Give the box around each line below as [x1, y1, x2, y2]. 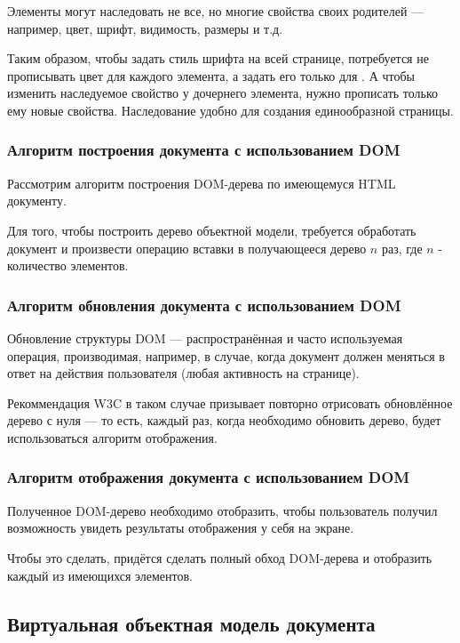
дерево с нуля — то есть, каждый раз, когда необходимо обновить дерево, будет [7, 411, 441, 430]
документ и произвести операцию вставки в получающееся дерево [7, 238, 367, 257]
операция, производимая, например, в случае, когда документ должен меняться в [7, 346, 445, 365]
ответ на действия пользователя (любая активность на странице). [7, 364, 360, 382]
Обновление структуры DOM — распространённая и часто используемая [7, 328, 403, 347]
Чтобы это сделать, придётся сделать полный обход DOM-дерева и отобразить [7, 548, 432, 567]
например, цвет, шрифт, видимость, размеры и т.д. [7, 19, 283, 37]
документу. [7, 191, 67, 210]
